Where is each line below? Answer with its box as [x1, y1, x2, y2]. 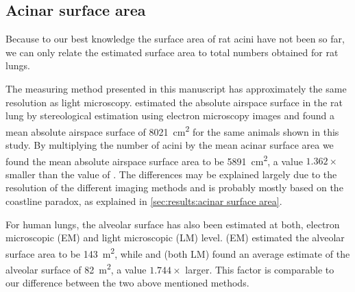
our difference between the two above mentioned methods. [5, 276, 249, 290]
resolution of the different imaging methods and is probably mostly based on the [5, 180, 343, 195]
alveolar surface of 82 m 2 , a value [5, 260, 147, 276]
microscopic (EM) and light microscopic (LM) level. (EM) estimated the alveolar [5, 230, 345, 245]
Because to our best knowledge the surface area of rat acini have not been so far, [5, 32, 345, 46]
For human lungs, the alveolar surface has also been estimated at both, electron [5, 217, 340, 231]
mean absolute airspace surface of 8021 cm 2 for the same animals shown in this [5, 122, 339, 138]
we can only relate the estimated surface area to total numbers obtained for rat [5, 45, 339, 59]
